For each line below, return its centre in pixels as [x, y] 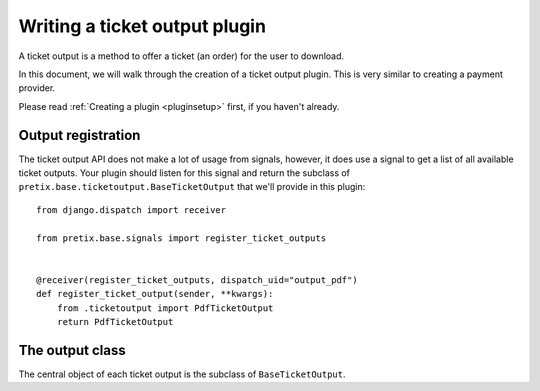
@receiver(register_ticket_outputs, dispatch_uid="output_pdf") [197, 279]
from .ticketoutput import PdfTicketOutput [165, 308]
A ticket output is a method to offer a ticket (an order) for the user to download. [181, 56]
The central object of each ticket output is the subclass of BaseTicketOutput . [182, 374]
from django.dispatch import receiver [131, 209]
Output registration [79, 135]
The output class [72, 350]
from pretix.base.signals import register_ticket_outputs [181, 238]
